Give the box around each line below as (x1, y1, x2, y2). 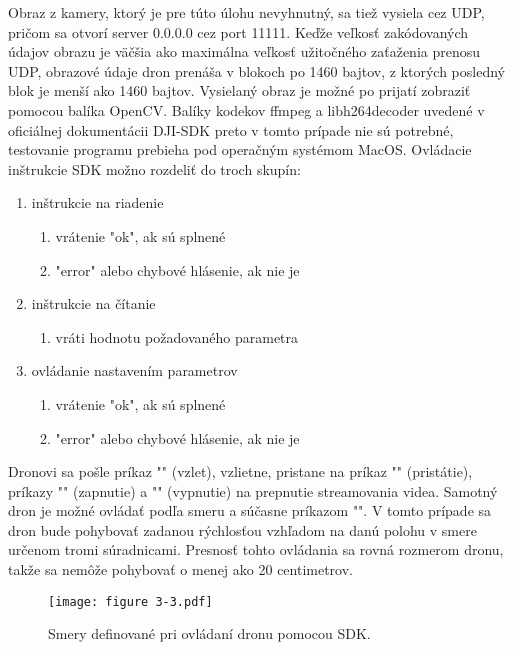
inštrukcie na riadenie (31, 192, 164, 213)
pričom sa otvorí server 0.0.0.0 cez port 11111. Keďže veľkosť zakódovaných (8, 21, 469, 42)
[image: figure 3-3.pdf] (48, 594, 213, 609)
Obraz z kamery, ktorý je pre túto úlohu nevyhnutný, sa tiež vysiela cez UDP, (8, 2, 485, 22)
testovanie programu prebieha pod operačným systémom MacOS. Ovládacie (8, 139, 472, 160)
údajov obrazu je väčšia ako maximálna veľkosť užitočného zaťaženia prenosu (8, 41, 481, 62)
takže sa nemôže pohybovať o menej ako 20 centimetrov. (8, 559, 354, 580)
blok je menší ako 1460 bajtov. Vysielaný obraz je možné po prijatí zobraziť (8, 80, 471, 101)
